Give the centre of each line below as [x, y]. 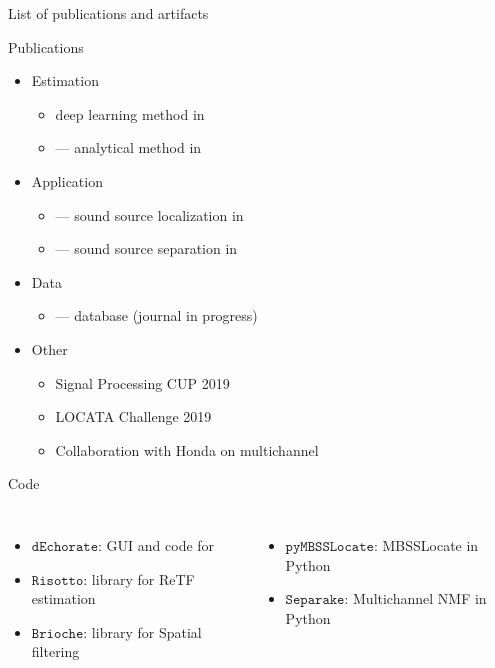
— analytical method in [128, 147]
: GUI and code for [156, 544]
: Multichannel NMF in [415, 598]
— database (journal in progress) [156, 315]
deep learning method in [130, 113]
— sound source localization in [149, 214]
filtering [55, 651]
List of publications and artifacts [108, 13]
